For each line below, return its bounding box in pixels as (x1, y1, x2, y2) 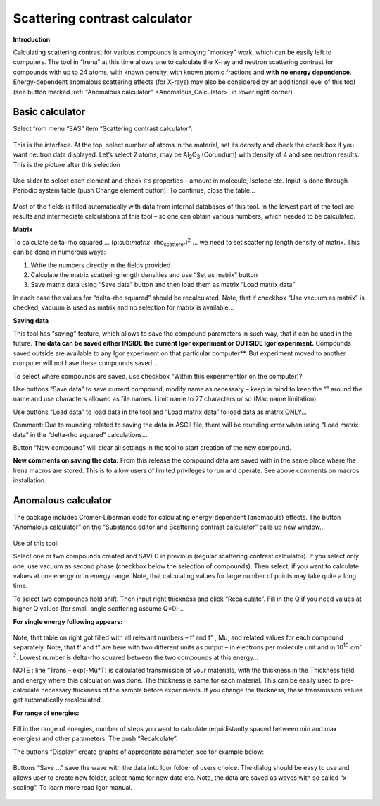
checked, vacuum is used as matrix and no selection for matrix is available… (13, 303, 234, 312)
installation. (13, 476, 46, 484)
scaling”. (13, 783, 38, 792)
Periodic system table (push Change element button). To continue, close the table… (13, 186, 256, 195)
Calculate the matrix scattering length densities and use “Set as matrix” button (30, 271, 258, 279)
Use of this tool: (13, 539, 59, 547)
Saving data (13, 316, 49, 324)
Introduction (13, 35, 51, 44)
